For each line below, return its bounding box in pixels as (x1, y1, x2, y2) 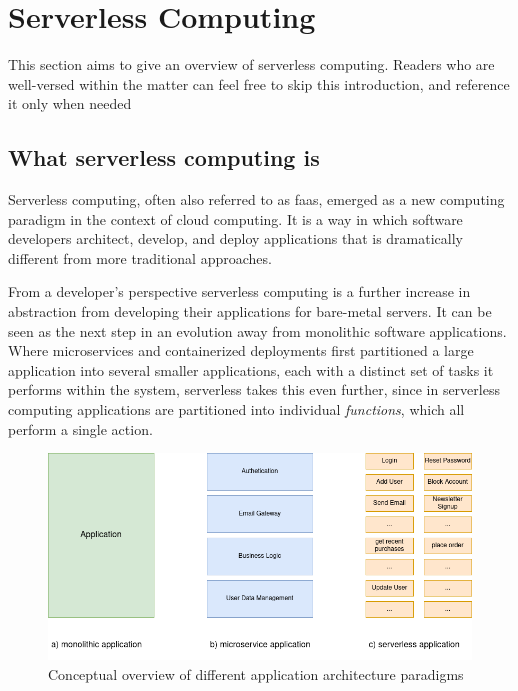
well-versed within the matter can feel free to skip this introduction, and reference (8, 73, 510, 94)
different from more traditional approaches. (8, 247, 272, 268)
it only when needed (8, 93, 132, 114)
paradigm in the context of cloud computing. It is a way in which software (8, 208, 463, 229)
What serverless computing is (8, 142, 320, 173)
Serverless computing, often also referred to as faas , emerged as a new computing (8, 189, 505, 210)
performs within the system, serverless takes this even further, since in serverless (8, 379, 500, 400)
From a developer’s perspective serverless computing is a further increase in (8, 281, 471, 302)
